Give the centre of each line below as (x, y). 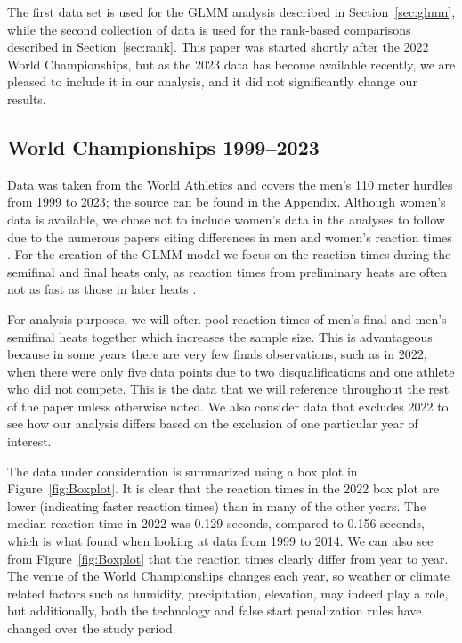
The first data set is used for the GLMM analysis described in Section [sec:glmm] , (231, 12)
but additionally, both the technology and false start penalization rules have (215, 610)
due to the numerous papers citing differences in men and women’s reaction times (230, 236)
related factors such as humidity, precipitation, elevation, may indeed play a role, (228, 593)
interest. (29, 441)
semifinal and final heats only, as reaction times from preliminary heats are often (227, 271)
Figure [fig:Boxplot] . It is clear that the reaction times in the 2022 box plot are (223, 488)
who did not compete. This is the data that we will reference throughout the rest (228, 389)
